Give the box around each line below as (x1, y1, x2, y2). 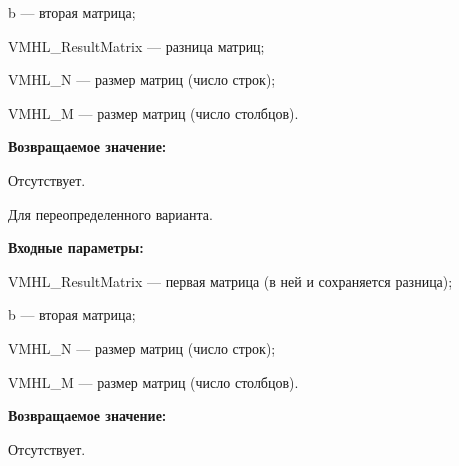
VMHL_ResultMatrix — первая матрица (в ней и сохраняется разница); (8, 270, 453, 291)
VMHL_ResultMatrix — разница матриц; (8, 35, 265, 56)
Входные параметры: (8, 237, 144, 258)
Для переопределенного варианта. (8, 203, 213, 224)
